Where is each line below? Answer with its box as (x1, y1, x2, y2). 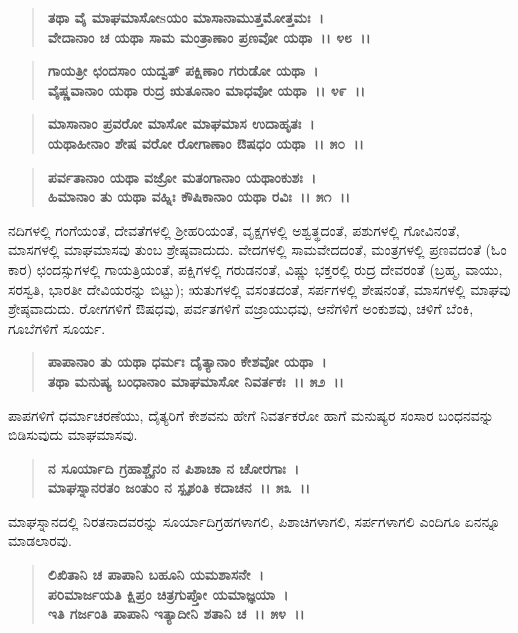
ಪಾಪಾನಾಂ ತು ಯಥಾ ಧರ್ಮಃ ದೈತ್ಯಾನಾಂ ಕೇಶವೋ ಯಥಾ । (47, 351, 327, 372)
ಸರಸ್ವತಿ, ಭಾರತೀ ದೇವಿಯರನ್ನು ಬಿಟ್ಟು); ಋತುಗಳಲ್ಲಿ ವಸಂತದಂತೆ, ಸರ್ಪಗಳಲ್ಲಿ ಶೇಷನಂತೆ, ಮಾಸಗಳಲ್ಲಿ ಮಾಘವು (8, 278, 511, 299)
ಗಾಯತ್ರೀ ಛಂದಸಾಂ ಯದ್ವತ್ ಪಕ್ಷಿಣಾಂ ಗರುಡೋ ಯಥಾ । (47, 60, 319, 81)
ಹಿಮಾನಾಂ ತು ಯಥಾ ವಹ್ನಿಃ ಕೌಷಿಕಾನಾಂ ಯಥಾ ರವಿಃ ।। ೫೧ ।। (47, 186, 351, 207)
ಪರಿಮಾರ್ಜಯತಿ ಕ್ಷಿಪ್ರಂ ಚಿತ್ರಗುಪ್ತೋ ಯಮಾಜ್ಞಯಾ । (47, 583, 289, 604)
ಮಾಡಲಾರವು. (8, 530, 72, 551)
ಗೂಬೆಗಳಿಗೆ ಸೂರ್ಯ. (8, 317, 106, 338)
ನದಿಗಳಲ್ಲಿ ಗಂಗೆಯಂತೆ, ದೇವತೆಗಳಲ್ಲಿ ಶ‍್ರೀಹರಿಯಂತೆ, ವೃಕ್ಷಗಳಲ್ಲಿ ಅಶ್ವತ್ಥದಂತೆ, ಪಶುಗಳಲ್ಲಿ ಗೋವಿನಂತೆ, (8, 219, 460, 240)
